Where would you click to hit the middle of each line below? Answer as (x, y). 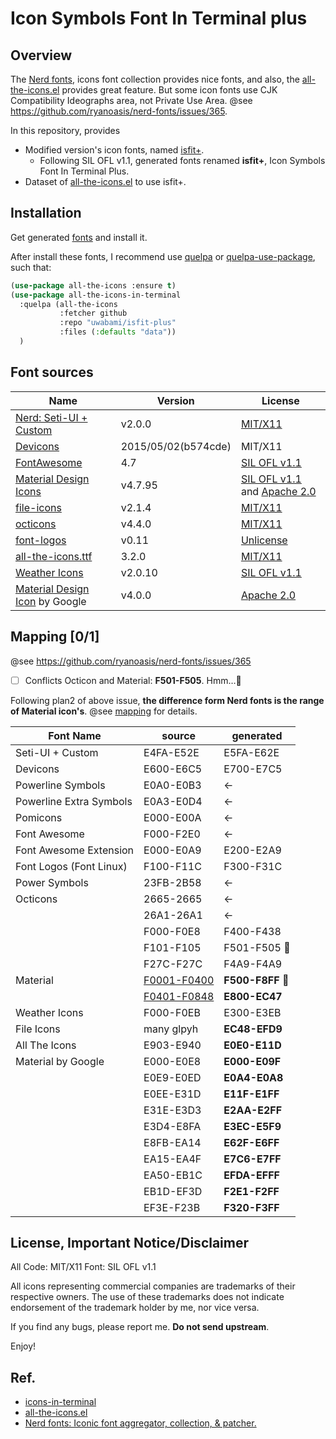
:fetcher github (93, 313)
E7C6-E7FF (252, 1159)
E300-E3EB (252, 1012)
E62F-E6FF (251, 1142)
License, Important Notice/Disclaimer (130, 1243)
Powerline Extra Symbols (74, 801)
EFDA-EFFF (251, 1175)
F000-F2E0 (172, 834)
